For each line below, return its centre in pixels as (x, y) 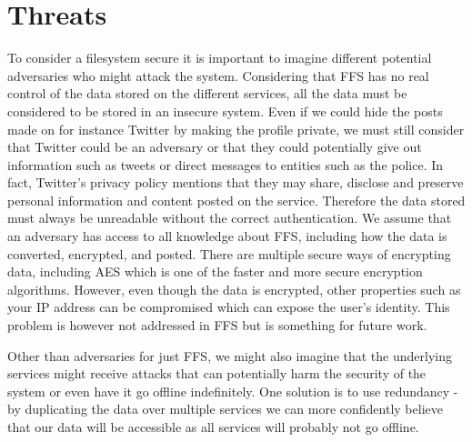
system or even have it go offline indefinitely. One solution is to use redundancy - (233, 391)
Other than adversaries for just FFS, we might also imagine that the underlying (230, 355)
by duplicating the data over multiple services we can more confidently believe (225, 409)
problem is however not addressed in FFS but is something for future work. (217, 325)
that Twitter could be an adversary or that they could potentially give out (215, 147)
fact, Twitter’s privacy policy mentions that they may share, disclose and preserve (236, 182)
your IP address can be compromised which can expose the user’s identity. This (229, 307)
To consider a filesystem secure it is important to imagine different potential (220, 58)
